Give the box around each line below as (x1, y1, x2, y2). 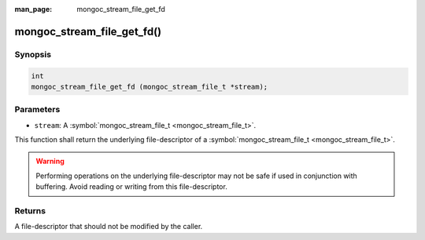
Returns (14, 205, 46, 216)
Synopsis (14, 49, 51, 60)
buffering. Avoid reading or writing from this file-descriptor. (35, 182, 227, 191)
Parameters (14, 104, 61, 115)
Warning (35, 157, 65, 166)
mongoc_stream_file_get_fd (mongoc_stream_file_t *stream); (31, 82, 268, 91)
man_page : (14, 5, 53, 13)
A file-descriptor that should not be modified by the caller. (14, 222, 203, 231)
